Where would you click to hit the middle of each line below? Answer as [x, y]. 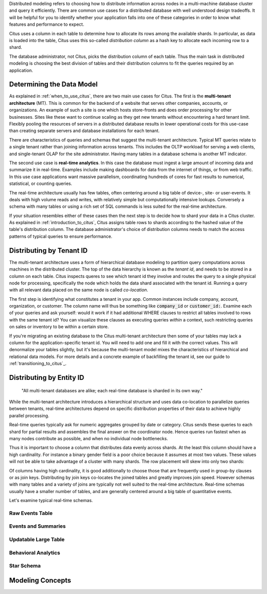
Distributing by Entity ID [47, 378]
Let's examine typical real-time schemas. [51, 501]
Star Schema [25, 566]
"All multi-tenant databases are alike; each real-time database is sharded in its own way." [112, 390]
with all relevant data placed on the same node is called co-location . [79, 290]
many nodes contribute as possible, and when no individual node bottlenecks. [89, 438]
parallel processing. [29, 415]
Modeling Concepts [40, 580]
